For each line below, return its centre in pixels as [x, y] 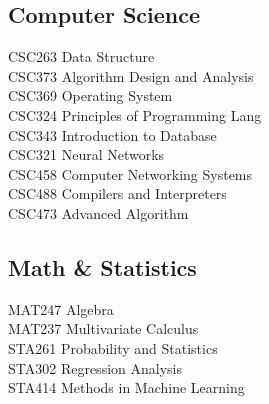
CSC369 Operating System [90, 95]
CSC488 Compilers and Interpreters [117, 193]
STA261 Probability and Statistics [113, 347]
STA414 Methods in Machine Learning [126, 387]
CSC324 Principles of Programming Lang [135, 114]
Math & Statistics [102, 266]
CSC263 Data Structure [81, 56]
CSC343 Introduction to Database [112, 134]
